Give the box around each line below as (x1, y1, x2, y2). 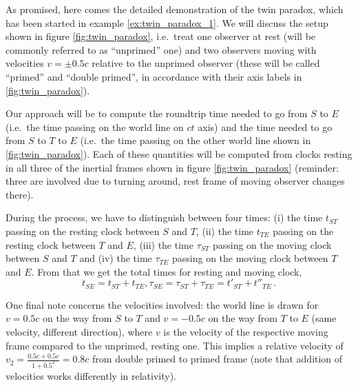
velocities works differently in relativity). (6, 368, 176, 382)
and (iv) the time (79, 251, 152, 265)
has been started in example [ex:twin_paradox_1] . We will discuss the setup (6, 15, 328, 30)
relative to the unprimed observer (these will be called (92, 56, 320, 70)
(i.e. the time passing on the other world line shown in (80, 133, 311, 147)
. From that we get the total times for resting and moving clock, (31, 264, 302, 278)
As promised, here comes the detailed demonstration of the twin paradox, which (6, 2, 344, 16)
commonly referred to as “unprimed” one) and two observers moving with (6, 42, 317, 57)
